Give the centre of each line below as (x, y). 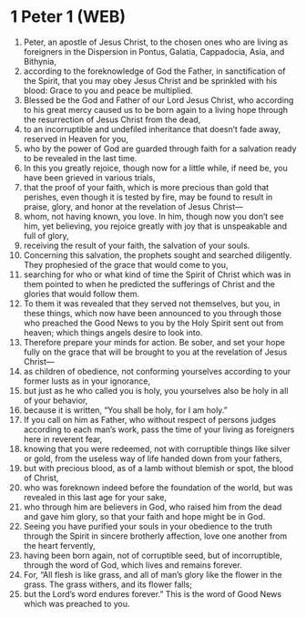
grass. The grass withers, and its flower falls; (107, 584)
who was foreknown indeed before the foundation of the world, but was (158, 487)
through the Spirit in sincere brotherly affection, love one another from (155, 536)
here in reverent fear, (63, 438)
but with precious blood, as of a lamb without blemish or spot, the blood (158, 468)
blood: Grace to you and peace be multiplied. (108, 90)
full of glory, (46, 235)
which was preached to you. (76, 603)
